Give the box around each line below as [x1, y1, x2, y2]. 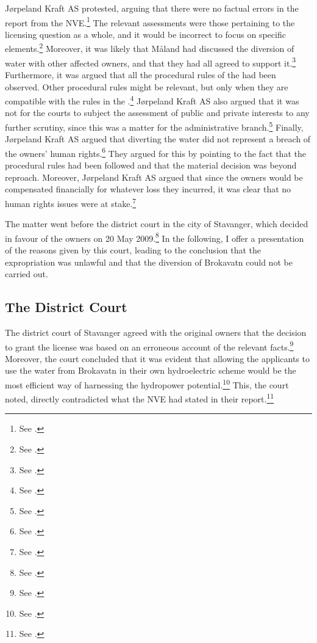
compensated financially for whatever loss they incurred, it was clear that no [5, 183, 291, 195]
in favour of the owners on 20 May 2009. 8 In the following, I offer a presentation [5, 230, 304, 244]
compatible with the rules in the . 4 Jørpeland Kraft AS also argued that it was [5, 93, 299, 107]
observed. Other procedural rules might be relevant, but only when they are [5, 80, 288, 93]
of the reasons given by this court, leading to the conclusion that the [5, 243, 261, 256]
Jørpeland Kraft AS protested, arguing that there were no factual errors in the [5, 2, 299, 14]
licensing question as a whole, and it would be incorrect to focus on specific [5, 27, 286, 40]
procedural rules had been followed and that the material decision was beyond [5, 159, 297, 172]
